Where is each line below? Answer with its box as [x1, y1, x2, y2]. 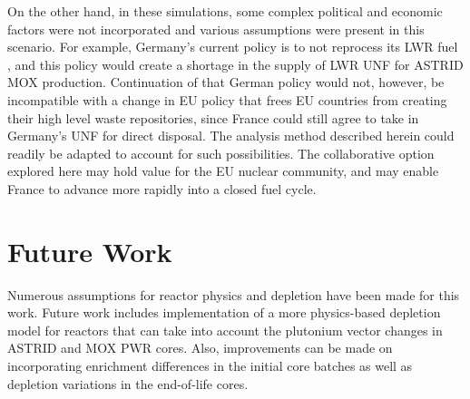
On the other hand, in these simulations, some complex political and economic [7, 2, 443, 20]
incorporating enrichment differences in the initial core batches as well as [7, 356, 413, 375]
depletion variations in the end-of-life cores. [7, 374, 249, 393]
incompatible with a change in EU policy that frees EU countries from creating [7, 90, 447, 109]
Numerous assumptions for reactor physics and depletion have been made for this [7, 285, 460, 304]
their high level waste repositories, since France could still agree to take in [7, 108, 419, 127]
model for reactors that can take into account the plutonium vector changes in [7, 320, 443, 339]
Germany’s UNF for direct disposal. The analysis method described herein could [7, 126, 455, 145]
